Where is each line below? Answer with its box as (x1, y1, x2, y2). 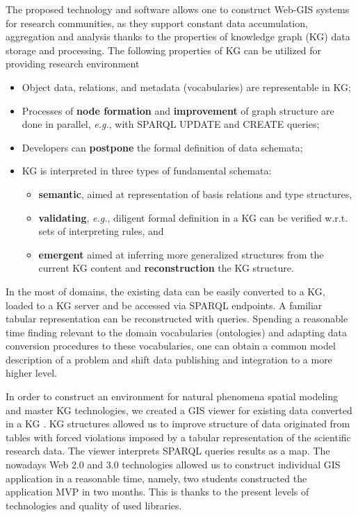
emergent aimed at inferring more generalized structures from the (38, 247, 324, 261)
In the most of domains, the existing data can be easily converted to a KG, (6, 284, 325, 298)
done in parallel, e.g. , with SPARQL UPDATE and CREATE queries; (22, 117, 320, 131)
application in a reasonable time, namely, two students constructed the (6, 470, 307, 485)
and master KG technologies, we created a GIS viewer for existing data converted (6, 402, 352, 417)
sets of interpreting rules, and (38, 224, 164, 238)
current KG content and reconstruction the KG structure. (38, 261, 294, 275)
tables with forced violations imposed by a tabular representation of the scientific (6, 429, 351, 444)
